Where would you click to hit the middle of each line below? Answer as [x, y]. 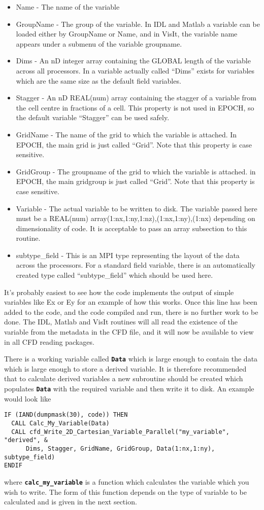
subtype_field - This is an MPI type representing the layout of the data [128, 255]
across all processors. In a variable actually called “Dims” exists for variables [135, 70]
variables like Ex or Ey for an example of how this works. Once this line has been [131, 302]
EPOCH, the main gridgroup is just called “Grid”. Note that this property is [135, 181]
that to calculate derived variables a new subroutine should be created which [124, 378]
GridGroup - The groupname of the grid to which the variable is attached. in [136, 171]
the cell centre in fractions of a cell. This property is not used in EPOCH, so [135, 107]
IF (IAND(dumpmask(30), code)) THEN [66, 415]
